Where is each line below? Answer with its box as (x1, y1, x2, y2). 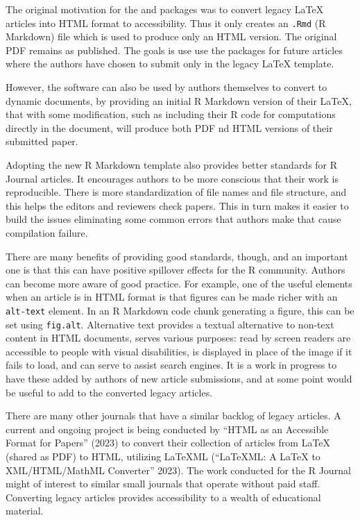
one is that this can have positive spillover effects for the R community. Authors (6, 262, 345, 277)
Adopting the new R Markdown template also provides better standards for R (6, 158, 338, 171)
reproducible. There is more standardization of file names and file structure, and (6, 185, 347, 199)
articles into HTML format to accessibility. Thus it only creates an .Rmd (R (6, 15, 326, 30)
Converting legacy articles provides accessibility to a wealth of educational (6, 489, 321, 504)
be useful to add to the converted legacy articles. (6, 385, 213, 399)
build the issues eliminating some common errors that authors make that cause (6, 212, 341, 226)
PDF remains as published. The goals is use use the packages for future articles (6, 42, 343, 57)
